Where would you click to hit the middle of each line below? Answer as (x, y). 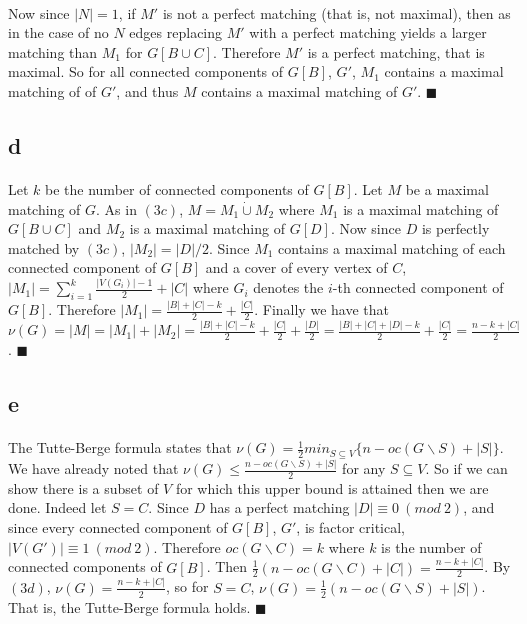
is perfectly (455, 228)
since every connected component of (118, 527)
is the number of (431, 546)
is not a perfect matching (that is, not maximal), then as (336, 12)
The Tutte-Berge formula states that (120, 447)
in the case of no (58, 32)
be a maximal (447, 188)
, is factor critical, (350, 527)
